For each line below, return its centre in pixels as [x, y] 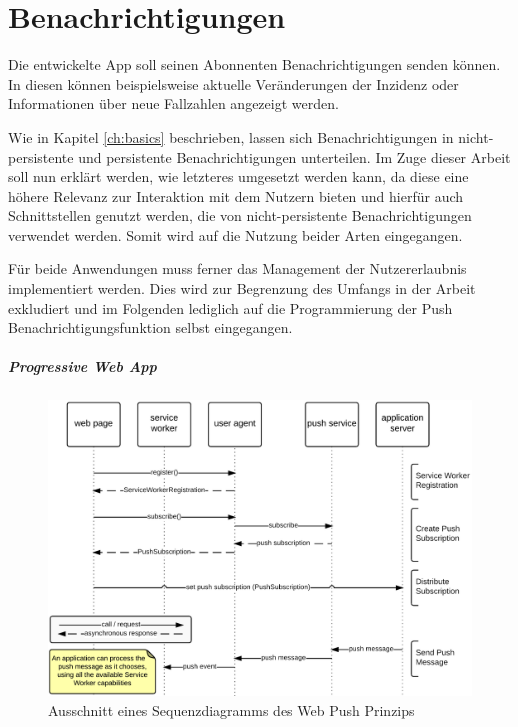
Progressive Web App [82, 366]
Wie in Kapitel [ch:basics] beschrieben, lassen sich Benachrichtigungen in [231, 136]
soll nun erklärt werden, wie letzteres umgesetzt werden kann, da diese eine [238, 176]
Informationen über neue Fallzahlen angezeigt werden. [173, 103]
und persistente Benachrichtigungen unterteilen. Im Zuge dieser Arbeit [294, 156]
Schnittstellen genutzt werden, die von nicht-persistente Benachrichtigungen [240, 215]
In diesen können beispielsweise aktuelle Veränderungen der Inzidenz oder [233, 83]
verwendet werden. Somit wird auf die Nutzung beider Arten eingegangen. [235, 234]
